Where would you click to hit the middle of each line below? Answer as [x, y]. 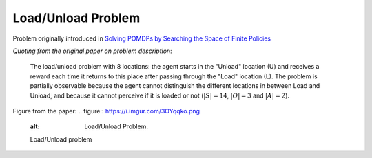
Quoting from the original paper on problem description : [92, 51]
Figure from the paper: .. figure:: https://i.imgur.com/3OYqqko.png [106, 111]
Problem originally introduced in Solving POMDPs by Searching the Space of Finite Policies [142, 38]
